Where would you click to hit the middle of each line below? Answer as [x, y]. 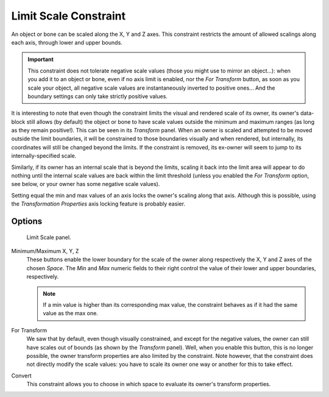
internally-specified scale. [44, 156]
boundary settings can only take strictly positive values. [97, 96]
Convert [21, 376]
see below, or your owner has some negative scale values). [86, 184]
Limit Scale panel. [49, 237]
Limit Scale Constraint [69, 16]
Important [41, 59]
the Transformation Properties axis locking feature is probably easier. [98, 204]
